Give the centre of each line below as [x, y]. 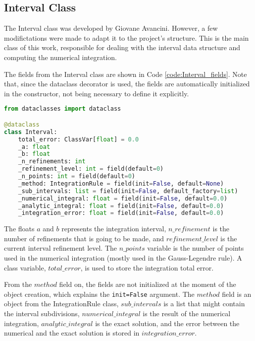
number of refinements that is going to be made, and [84, 238]
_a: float [34, 147]
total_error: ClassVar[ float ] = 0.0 [78, 139]
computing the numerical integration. [60, 57]
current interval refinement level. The [61, 248]
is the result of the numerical [187, 313]
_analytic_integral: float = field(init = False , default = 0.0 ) [121, 206]
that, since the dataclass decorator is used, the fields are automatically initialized [127, 84]
